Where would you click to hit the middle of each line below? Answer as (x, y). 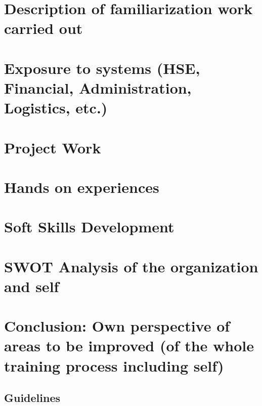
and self (32, 286)
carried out (43, 28)
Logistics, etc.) (56, 108)
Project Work (53, 147)
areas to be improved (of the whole (129, 346)
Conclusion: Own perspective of (117, 326)
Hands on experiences (82, 187)
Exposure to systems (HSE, (102, 68)
